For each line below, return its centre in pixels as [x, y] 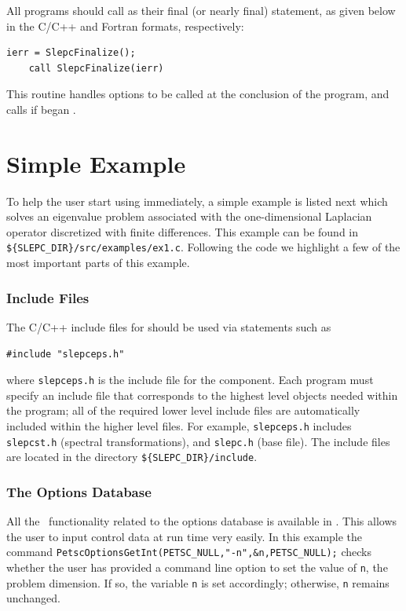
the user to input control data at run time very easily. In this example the [185, 536]
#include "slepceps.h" [66, 354]
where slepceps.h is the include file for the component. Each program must [190, 380]
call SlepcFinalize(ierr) [96, 68]
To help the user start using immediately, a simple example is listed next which [197, 201]
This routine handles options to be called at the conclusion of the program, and [198, 94]
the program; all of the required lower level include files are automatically [183, 410]
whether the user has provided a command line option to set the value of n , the [197, 567]
